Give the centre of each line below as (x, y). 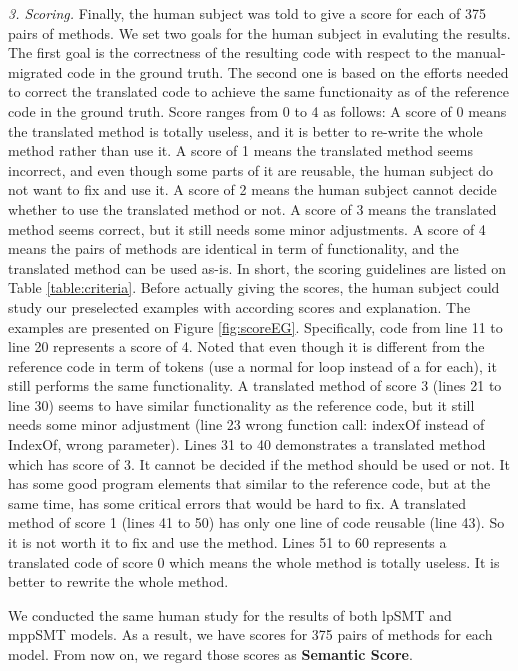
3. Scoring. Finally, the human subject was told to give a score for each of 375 (247, 13)
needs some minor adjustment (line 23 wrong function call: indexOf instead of (246, 424)
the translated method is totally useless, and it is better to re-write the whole (245, 130)
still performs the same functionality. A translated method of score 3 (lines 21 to (255, 385)
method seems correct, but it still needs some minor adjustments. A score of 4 (247, 228)
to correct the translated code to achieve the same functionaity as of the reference (258, 91)
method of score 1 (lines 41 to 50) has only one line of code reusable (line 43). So (256, 522)
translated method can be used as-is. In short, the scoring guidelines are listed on (257, 267)
